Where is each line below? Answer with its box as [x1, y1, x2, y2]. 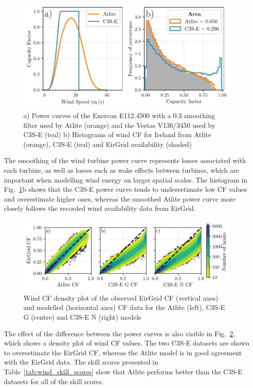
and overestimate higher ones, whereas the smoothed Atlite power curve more [4, 193, 236, 204]
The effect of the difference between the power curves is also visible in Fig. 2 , [4, 328, 235, 338]
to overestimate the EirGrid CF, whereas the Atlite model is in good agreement [4, 347, 242, 357]
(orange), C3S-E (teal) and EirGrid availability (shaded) [23, 139, 192, 149]
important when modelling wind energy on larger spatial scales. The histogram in [4, 174, 248, 184]
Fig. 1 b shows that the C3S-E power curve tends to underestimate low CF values [4, 184, 247, 194]
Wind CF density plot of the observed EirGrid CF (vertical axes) [23, 292, 218, 303]
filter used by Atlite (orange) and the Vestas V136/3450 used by [23, 120, 215, 130]
